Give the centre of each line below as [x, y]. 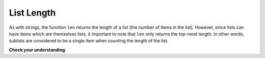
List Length [32, 13]
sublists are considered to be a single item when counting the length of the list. [89, 41]
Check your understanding [37, 50]
